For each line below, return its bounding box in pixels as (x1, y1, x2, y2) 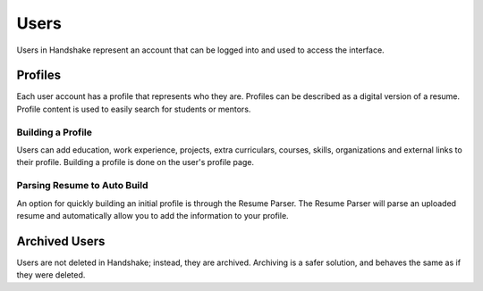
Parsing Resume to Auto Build (16, 179, 148, 192)
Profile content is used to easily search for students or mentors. (16, 104, 251, 114)
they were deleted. (16, 270, 86, 280)
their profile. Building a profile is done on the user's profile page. (16, 157, 255, 168)
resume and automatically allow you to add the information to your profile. (16, 210, 290, 220)
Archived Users (16, 233, 106, 249)
